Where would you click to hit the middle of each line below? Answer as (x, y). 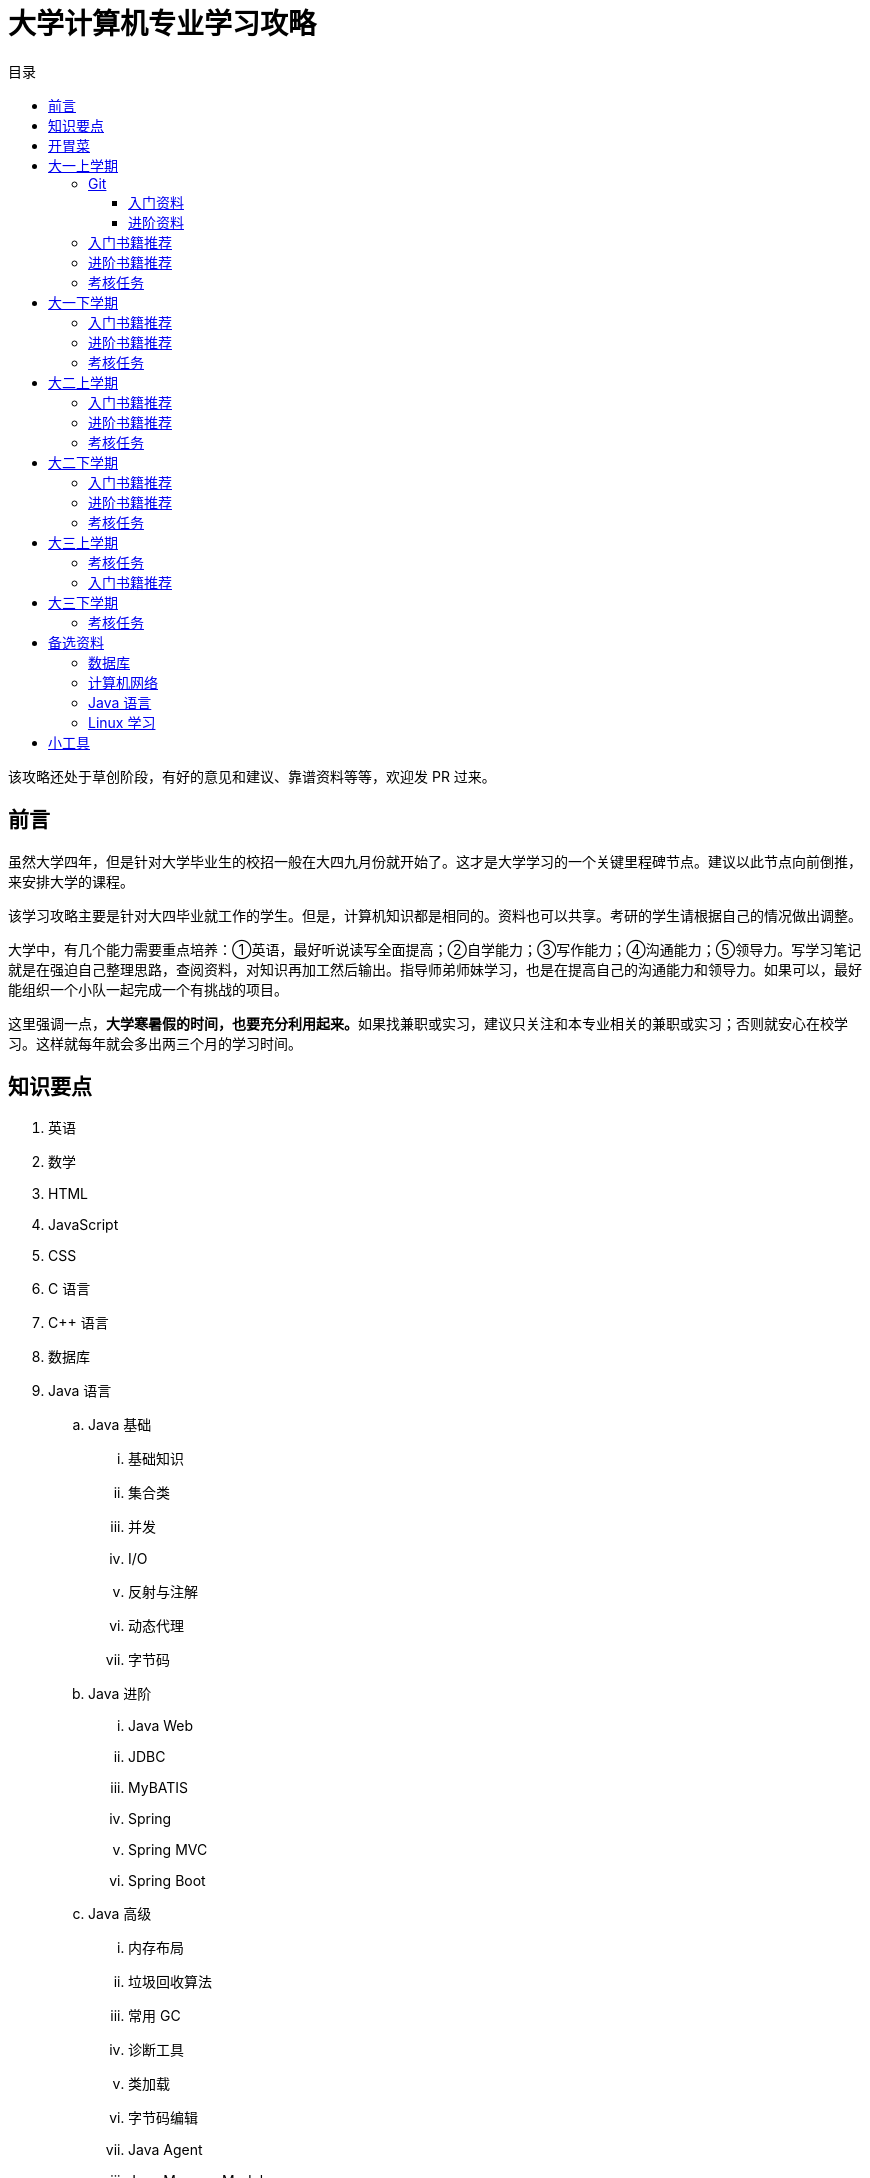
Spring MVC (168, 1850)
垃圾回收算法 (170, 1982)
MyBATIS (158, 1788)
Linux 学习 (122, 722)
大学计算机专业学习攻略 (162, 24)
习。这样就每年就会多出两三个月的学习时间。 (155, 1043)
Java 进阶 (120, 1694)
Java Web (161, 1726)
